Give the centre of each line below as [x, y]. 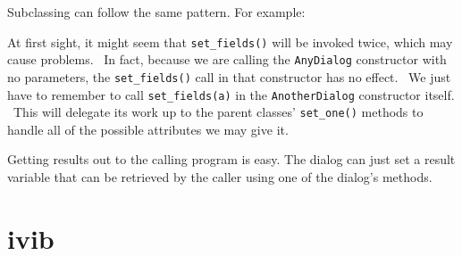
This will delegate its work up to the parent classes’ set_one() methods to [218, 112]
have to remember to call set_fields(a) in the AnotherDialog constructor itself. [231, 94]
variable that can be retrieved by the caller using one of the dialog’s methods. [220, 177]
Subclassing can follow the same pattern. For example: [156, 12]
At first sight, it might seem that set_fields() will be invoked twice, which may [230, 41]
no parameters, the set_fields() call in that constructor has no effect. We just [229, 76]
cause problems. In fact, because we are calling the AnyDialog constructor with [227, 59]
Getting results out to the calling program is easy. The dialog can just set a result [231, 159]
